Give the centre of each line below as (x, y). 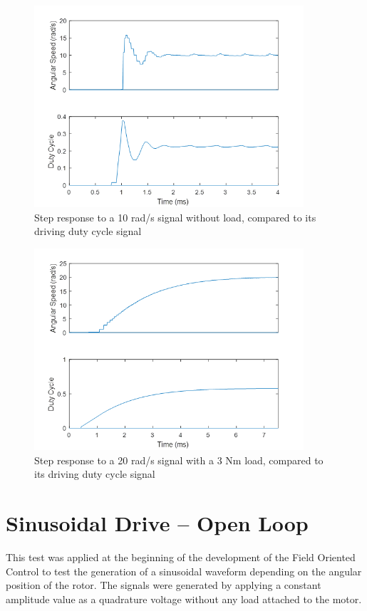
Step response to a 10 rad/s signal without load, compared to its (175, 217)
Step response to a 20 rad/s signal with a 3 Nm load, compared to (179, 460)
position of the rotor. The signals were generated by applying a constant (164, 585)
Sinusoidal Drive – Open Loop (157, 523)
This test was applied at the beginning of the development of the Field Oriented (181, 557)
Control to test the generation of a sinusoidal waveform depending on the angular (184, 571)
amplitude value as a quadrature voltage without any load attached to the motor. (184, 599)
